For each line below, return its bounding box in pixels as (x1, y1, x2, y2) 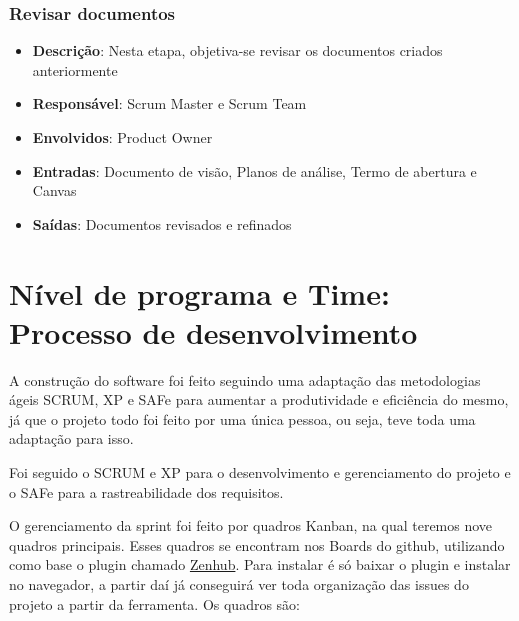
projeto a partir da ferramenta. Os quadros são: (9, 593, 300, 614)
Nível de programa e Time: (9, 272, 390, 313)
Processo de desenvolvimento (9, 311, 418, 352)
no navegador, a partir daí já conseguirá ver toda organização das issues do (9, 574, 469, 595)
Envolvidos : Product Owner (32, 127, 213, 147)
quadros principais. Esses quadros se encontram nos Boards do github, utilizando (9, 534, 505, 555)
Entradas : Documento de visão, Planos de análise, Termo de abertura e (32, 160, 477, 181)
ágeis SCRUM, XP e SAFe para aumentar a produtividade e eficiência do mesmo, (9, 389, 509, 410)
